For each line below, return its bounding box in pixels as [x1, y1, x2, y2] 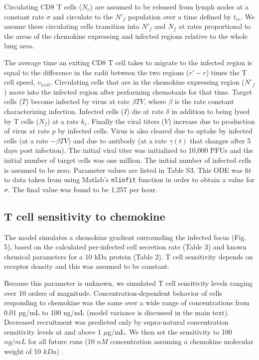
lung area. [4, 40, 34, 51]
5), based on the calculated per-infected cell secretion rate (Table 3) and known [4, 241, 247, 252]
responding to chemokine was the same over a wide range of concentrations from [4, 297, 250, 308]
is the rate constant [174, 96, 234, 107]
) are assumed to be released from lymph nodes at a [90, 1, 249, 11]
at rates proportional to [178, 21, 251, 31]
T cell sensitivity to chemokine [4, 208, 165, 224]
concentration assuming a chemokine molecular [110, 336, 254, 347]
